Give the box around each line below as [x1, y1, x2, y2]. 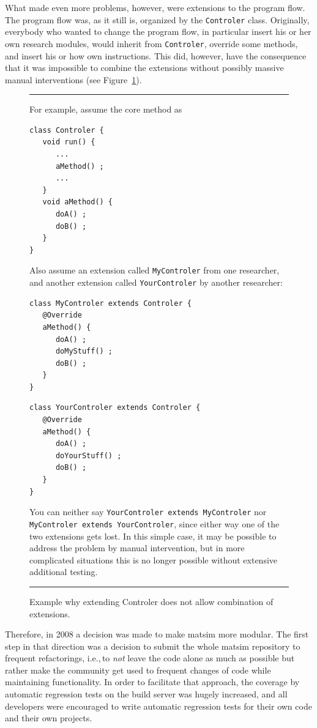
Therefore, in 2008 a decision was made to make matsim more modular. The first [5, 628, 309, 641]
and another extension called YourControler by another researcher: [29, 276, 283, 289]
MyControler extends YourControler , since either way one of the [29, 517, 280, 530]
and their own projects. [5, 711, 92, 724]
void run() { [42, 138, 95, 147]
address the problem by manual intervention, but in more [29, 541, 245, 554]
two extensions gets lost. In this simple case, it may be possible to [29, 529, 277, 542]
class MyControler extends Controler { [29, 299, 192, 308]
